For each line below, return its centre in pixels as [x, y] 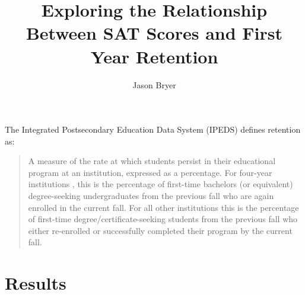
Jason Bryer [154, 84]
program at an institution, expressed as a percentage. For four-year [150, 172]
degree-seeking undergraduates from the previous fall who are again [151, 196]
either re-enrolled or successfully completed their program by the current [160, 230]
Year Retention [154, 56]
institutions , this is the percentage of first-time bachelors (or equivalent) [161, 184]
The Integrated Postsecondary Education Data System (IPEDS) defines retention [153, 129]
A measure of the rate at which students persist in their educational [152, 161]
